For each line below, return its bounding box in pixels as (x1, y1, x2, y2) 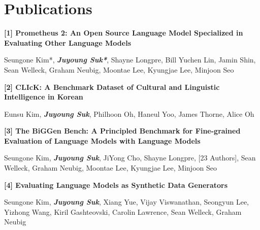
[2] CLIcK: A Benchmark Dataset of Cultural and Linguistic (4, 81, 220, 92)
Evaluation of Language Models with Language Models (4, 135, 201, 146)
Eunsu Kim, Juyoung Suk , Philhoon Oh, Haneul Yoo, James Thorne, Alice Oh (4, 108, 254, 119)
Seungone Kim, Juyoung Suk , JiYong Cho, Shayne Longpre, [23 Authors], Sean (4, 152, 256, 163)
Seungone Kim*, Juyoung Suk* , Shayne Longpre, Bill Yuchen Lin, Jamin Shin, (4, 54, 256, 65)
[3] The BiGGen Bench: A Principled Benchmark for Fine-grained (4, 125, 241, 136)
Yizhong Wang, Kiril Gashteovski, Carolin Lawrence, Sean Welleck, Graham (4, 206, 242, 217)
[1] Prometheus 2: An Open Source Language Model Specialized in (4, 27, 243, 38)
